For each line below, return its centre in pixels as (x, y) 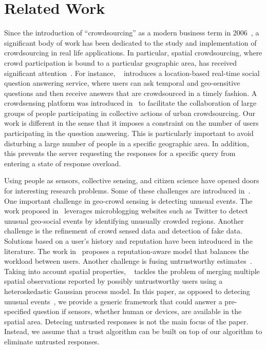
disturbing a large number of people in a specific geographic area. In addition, (127, 143)
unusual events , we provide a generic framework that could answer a (113, 301)
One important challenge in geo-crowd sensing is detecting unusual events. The (128, 200)
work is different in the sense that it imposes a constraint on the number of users (131, 123)
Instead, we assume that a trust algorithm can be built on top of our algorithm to (133, 331)
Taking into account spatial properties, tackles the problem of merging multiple (132, 271)
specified (17, 311)
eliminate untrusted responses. (52, 341)
